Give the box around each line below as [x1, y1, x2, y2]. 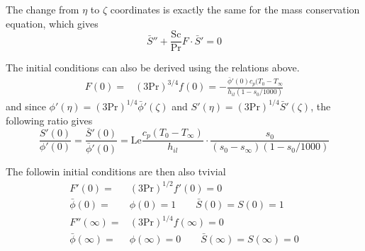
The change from [6, 2, 79, 16]
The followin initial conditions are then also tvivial [6, 163, 226, 178]
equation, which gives [6, 16, 99, 30]
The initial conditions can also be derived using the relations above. [6, 60, 300, 75]
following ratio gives [6, 112, 93, 127]
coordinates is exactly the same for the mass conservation [110, 2, 360, 16]
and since [6, 98, 46, 113]
